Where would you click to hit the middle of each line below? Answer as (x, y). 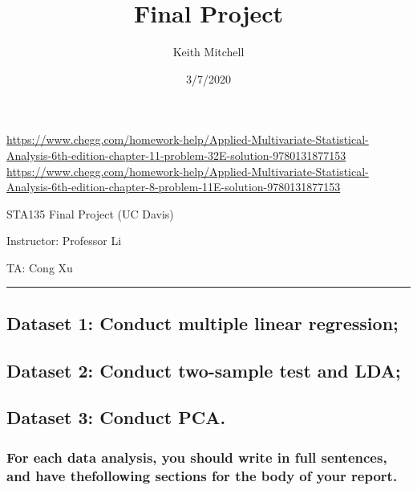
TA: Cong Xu (40, 267)
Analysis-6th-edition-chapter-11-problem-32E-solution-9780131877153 (176, 155)
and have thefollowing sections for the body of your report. (202, 475)
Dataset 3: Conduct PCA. (116, 417)
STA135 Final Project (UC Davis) (90, 213)
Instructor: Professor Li (64, 241)
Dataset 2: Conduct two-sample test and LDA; (204, 370)
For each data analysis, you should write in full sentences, (197, 457)
